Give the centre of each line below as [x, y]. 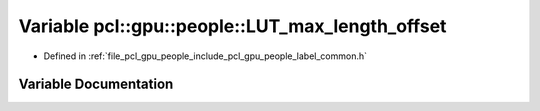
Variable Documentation [96, 84]
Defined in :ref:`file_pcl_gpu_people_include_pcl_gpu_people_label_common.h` [205, 56]
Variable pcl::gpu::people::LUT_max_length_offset [232, 26]
